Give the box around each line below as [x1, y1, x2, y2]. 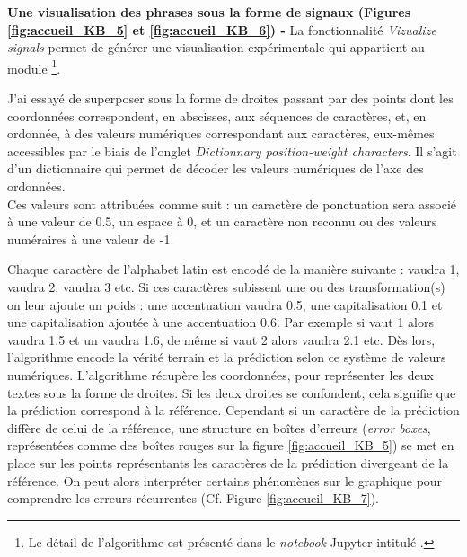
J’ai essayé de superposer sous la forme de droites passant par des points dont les [7, 89, 454, 108]
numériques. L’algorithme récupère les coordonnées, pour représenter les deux [7, 365, 434, 384]
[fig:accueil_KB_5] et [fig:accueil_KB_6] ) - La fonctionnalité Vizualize [7, 20, 436, 39]
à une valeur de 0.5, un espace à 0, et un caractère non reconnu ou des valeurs [7, 212, 437, 231]
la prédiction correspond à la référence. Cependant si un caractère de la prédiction [7, 401, 460, 420]
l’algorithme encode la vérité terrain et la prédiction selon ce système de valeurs [7, 348, 446, 367]
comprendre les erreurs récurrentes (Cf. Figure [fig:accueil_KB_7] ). [7, 489, 379, 508]
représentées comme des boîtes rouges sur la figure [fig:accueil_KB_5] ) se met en [7, 436, 454, 455]
